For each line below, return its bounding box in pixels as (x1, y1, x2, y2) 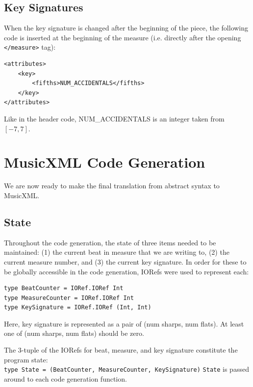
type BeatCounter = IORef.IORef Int (4, 285, 124, 292)
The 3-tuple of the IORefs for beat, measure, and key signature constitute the (4, 345, 238, 355)
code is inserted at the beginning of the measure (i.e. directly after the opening (4, 32, 241, 42)
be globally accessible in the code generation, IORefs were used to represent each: (4, 266, 249, 276)
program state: (4, 354, 48, 364)
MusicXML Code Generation (4, 152, 205, 172)
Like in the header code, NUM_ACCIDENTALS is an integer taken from (4, 114, 225, 124)
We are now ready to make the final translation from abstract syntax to (4, 180, 220, 191)
